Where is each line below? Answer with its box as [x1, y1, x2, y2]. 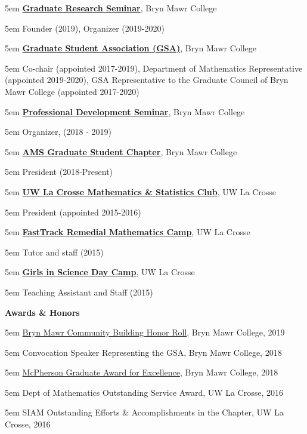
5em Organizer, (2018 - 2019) [5, 125, 111, 138]
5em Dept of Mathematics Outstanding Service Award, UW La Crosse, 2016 [5, 386, 284, 398]
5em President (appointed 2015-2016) [5, 205, 141, 218]
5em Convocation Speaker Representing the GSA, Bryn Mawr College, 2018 [5, 346, 282, 358]
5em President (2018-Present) [5, 165, 113, 178]
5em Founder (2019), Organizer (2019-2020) [5, 21, 165, 34]
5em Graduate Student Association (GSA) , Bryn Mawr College [5, 42, 257, 54]
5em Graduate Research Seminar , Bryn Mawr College [5, 2, 217, 14]
